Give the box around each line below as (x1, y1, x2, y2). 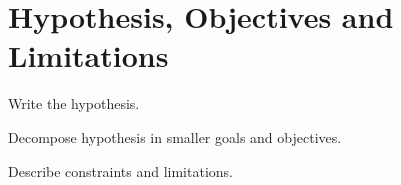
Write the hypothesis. (8, 93, 140, 114)
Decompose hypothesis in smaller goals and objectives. (8, 126, 342, 147)
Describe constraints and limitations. (8, 160, 233, 181)
